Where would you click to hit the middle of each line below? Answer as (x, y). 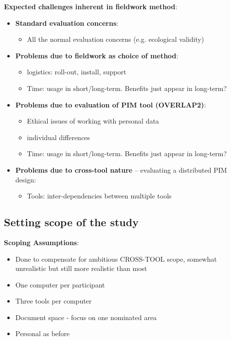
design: (26, 179)
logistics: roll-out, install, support (77, 72)
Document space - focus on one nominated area (86, 317)
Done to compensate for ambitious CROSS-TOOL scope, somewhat (116, 259)
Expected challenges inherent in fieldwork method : (91, 6)
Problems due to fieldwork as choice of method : (97, 55)
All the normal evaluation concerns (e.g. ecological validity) (115, 39)
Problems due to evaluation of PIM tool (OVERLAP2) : (111, 104)
